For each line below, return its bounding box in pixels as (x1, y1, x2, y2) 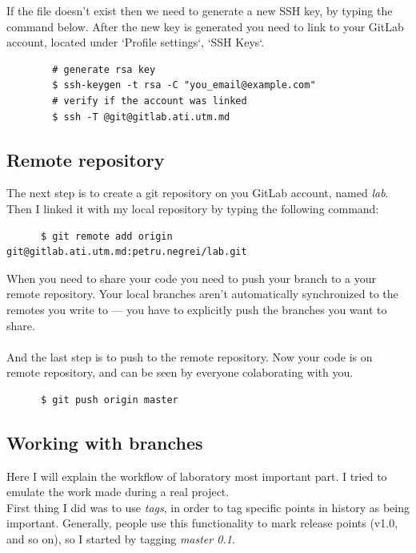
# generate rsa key (52, 63, 156, 75)
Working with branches (6, 430, 203, 454)
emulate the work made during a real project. (6, 483, 230, 500)
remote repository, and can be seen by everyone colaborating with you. (6, 364, 354, 381)
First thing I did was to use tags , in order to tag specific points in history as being (6, 499, 410, 515)
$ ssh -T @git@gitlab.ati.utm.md (52, 111, 230, 123)
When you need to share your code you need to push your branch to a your (6, 269, 376, 286)
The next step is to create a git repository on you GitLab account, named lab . (6, 184, 389, 201)
